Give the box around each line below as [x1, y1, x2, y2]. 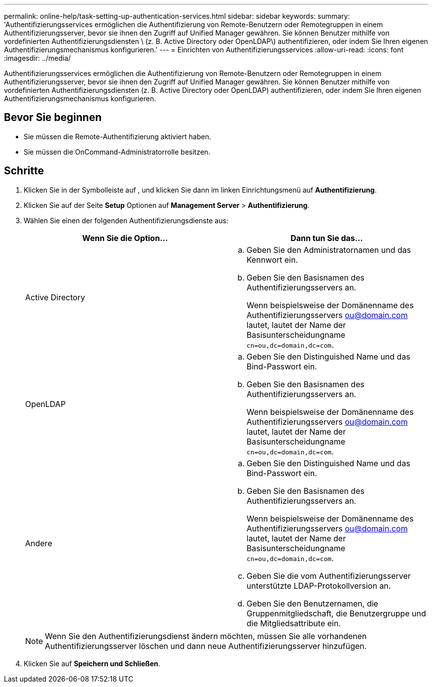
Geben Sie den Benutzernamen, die [247, 598, 378, 608]
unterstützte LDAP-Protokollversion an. [247, 580, 391, 591]
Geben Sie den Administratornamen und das [247, 244, 411, 255]
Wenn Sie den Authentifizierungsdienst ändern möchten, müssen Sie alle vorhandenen [45, 631, 367, 641]
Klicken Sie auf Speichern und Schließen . [24, 659, 160, 668]
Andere [25, 538, 52, 548]
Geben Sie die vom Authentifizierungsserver [247, 570, 411, 581]
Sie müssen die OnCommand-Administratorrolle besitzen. [24, 147, 211, 156]
